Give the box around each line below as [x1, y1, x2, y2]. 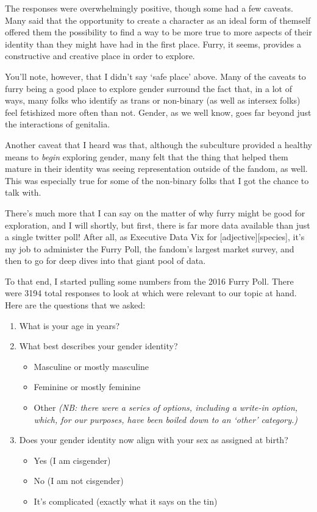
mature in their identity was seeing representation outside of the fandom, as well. [5, 162, 308, 175]
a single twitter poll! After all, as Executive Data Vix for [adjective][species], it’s [5, 230, 305, 243]
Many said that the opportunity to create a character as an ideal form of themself [5, 13, 311, 26]
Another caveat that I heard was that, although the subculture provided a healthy [5, 138, 312, 151]
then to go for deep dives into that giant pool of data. [5, 254, 206, 267]
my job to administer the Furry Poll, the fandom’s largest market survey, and [5, 242, 294, 255]
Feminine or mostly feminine [34, 380, 141, 393]
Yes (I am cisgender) [34, 453, 111, 466]
